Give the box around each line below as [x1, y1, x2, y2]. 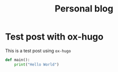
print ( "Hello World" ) [14, 62, 59, 67]
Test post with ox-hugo [5, 31, 103, 42]
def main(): [5, 57, 30, 62]
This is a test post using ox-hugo [5, 47, 71, 53]
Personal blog [54, 3, 113, 14]
